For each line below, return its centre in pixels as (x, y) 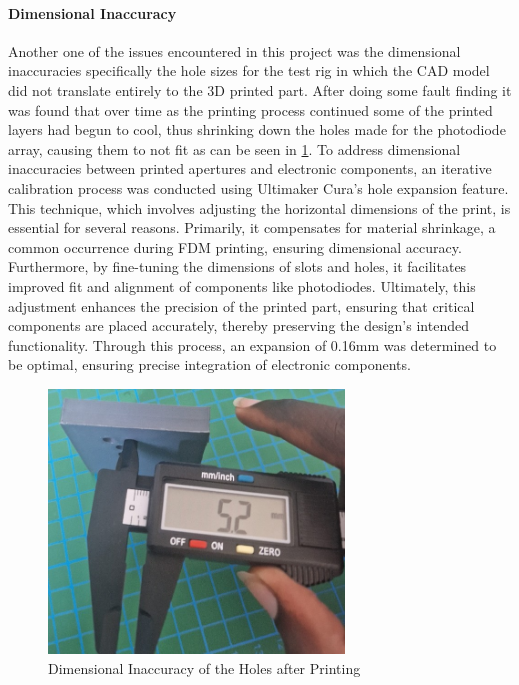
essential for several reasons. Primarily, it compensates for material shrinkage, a (252, 227)
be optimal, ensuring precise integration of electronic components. (209, 364)
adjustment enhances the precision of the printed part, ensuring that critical (241, 305)
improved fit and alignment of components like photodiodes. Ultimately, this (242, 285)
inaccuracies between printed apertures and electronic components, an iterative (250, 168)
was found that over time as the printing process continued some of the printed (250, 109)
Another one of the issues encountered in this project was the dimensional (234, 50)
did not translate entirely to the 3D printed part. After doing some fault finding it (260, 89)
